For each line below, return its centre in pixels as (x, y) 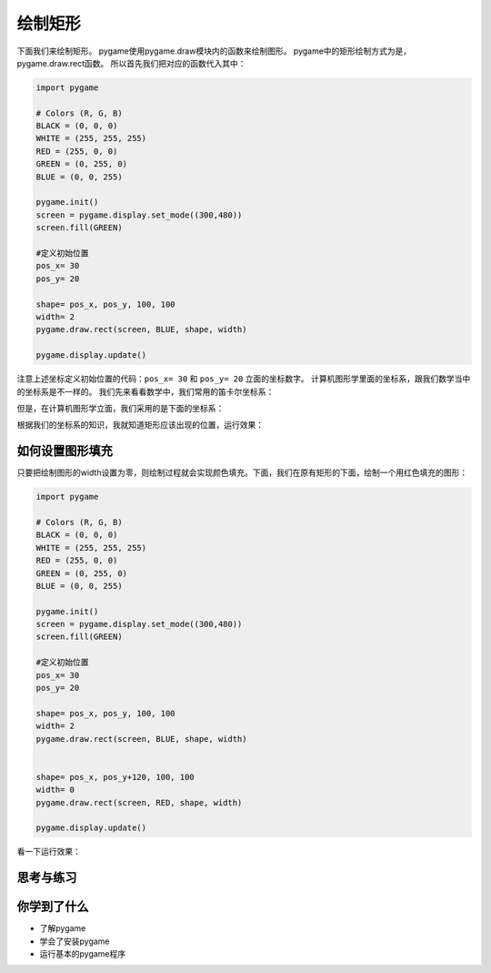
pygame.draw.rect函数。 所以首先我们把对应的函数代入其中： (131, 63)
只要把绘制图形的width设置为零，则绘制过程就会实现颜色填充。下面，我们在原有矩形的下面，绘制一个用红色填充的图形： (242, 472)
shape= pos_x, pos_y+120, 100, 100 (115, 777)
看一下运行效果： (49, 852)
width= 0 (55, 790)
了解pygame (63, 928)
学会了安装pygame (75, 941)
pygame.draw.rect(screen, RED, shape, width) (139, 802)
